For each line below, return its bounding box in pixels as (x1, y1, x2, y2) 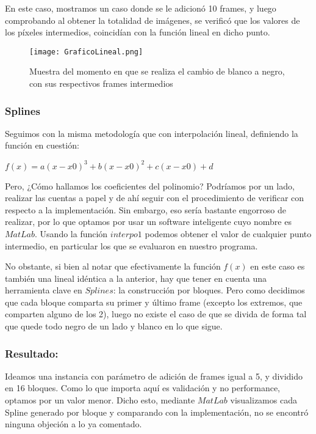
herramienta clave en (5, 284, 82, 296)
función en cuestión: (5, 139, 79, 152)
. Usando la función (35, 227, 108, 240)
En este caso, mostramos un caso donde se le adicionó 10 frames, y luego (5, 2, 276, 14)
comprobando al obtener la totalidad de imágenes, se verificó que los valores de (5, 13, 300, 26)
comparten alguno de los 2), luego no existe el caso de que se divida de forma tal (5, 307, 307, 320)
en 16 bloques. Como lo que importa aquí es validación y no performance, (5, 381, 280, 394)
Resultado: (5, 345, 59, 361)
